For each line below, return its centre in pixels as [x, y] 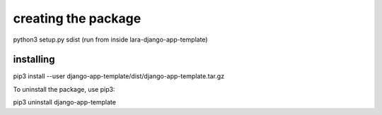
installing [34, 60]
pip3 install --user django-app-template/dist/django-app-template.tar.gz [119, 76]
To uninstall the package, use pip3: [64, 89]
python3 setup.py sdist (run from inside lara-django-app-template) [110, 40]
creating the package [77, 18]
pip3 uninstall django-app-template [65, 102]
